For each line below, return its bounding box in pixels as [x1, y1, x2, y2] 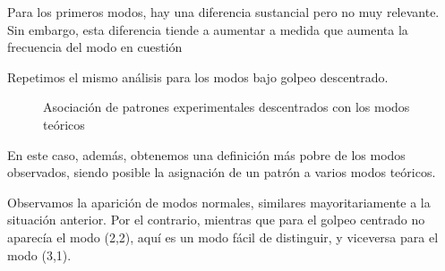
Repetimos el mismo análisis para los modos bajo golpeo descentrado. [7, 67, 389, 86]
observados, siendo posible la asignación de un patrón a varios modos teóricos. [7, 163, 436, 182]
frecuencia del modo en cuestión [7, 38, 183, 56]
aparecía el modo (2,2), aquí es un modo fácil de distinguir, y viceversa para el [7, 227, 439, 246]
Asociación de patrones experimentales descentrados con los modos [43, 97, 410, 116]
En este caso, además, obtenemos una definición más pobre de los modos [7, 145, 406, 164]
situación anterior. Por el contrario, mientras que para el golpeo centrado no [7, 210, 425, 229]
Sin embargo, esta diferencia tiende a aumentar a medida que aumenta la [7, 20, 408, 38]
